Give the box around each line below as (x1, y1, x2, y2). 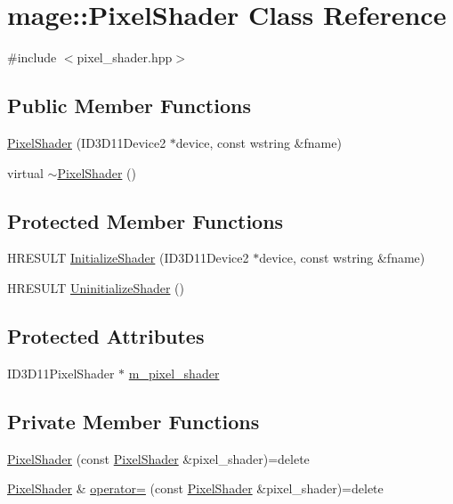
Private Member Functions (7, 407, 260, 435)
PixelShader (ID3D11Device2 (7, 133, 166, 151)
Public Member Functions (7, 92, 251, 119)
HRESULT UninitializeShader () (7, 278, 185, 297)
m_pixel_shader (128, 363, 220, 382)
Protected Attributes (7, 321, 205, 349)
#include (7, 48, 57, 67)
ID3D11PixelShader (7, 363, 115, 382)
